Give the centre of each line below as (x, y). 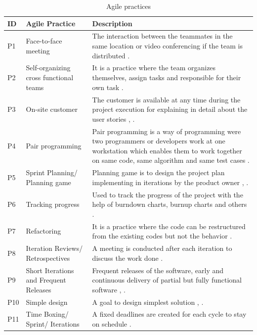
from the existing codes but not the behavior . (162, 236)
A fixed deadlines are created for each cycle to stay (169, 314)
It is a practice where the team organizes (154, 68)
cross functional (50, 77)
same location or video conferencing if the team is (167, 46)
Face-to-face (44, 41)
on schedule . (112, 323)
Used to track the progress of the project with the (168, 194)
